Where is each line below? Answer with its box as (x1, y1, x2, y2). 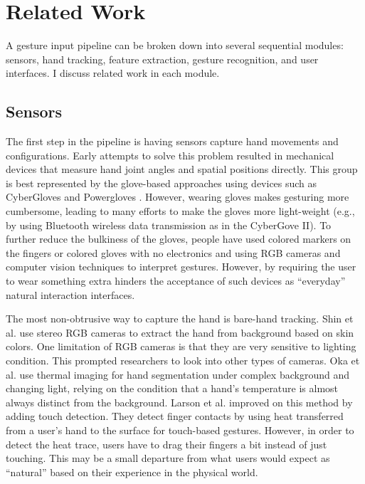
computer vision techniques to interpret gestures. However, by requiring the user (6, 259, 356, 274)
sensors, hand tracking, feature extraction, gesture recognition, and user (6, 51, 319, 66)
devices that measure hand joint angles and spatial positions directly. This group (6, 162, 358, 177)
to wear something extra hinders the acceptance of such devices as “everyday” (6, 273, 346, 288)
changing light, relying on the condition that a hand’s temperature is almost (6, 381, 339, 396)
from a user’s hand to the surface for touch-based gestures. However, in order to (6, 422, 354, 437)
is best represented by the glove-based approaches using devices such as (6, 175, 317, 190)
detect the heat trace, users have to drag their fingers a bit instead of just (6, 436, 327, 451)
